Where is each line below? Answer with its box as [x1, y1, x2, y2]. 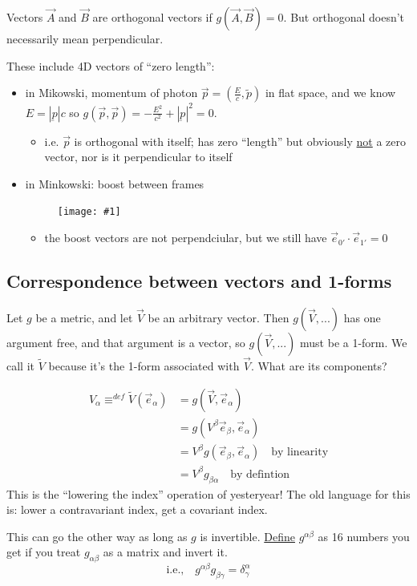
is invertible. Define [200, 527, 295, 544]
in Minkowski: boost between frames [25, 175, 204, 192]
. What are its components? [250, 358, 387, 374]
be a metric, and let [35, 309, 133, 325]
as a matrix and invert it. [103, 544, 228, 560]
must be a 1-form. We [300, 333, 407, 350]
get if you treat [6, 544, 81, 560]
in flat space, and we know [265, 84, 396, 101]
